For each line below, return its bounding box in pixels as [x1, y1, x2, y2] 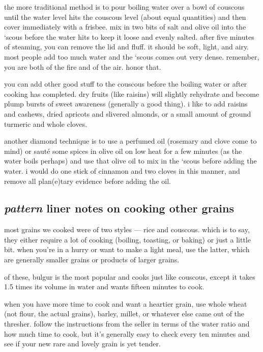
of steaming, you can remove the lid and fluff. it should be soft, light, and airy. [4, 41, 249, 52]
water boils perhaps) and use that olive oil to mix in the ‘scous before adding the [4, 155, 257, 166]
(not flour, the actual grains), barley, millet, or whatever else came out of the [4, 308, 245, 319]
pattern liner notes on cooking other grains [4, 200, 235, 216]
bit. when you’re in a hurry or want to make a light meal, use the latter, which [4, 244, 250, 255]
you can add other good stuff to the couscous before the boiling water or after [4, 78, 247, 89]
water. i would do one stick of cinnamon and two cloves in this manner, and [4, 165, 240, 176]
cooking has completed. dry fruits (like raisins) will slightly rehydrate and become [4, 88, 259, 99]
